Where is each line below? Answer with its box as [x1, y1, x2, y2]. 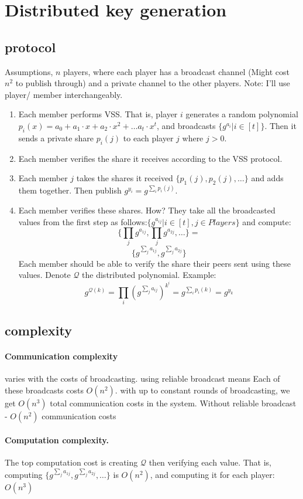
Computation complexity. [5, 434, 109, 446]
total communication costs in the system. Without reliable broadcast [50, 396, 297, 409]
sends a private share [18, 131, 94, 144]
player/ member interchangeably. [5, 88, 123, 100]
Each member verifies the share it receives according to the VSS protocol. [18, 152, 283, 164]
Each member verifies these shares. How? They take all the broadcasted [18, 203, 276, 216]
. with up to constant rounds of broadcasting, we [115, 383, 290, 396]
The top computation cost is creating [5, 456, 138, 469]
